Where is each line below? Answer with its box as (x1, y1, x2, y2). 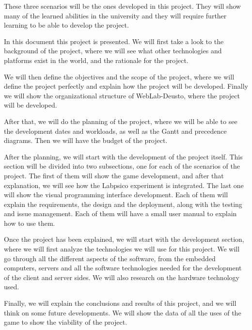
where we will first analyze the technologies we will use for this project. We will (4, 244, 240, 254)
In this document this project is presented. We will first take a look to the (4, 36, 224, 46)
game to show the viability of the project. (4, 317, 127, 327)
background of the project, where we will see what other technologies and (4, 46, 222, 56)
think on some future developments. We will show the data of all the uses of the (4, 307, 241, 317)
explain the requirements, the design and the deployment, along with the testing (4, 199, 242, 209)
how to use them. (4, 218, 55, 228)
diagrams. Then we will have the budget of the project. (4, 135, 168, 145)
